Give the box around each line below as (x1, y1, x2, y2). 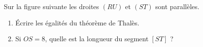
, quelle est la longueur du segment (45, 34, 149, 44)
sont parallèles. (155, 1, 200, 11)
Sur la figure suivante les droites (4, 1, 99, 11)
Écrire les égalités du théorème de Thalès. (15, 17, 140, 27)
